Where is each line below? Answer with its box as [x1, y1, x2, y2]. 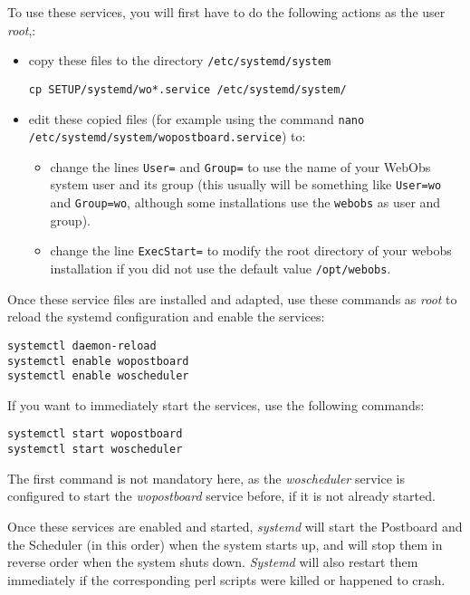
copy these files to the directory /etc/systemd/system [28, 51, 331, 70]
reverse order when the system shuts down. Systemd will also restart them [7, 552, 418, 571]
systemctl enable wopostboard [7, 354, 189, 368]
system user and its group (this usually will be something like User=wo [50, 175, 442, 194]
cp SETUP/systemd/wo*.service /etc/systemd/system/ [28, 82, 347, 96]
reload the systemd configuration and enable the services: [7, 307, 325, 326]
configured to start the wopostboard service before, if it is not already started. [7, 486, 436, 505]
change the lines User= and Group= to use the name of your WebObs [50, 157, 431, 176]
